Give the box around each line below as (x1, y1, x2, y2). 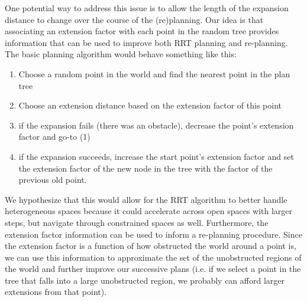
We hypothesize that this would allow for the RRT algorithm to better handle (5, 193, 287, 205)
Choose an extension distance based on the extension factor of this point (18, 99, 282, 111)
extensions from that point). (5, 285, 107, 298)
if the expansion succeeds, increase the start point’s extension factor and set (18, 150, 294, 162)
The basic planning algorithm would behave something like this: (5, 48, 237, 60)
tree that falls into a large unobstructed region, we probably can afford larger (5, 274, 285, 286)
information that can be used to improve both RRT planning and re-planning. (5, 36, 288, 48)
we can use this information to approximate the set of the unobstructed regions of (5, 251, 302, 263)
